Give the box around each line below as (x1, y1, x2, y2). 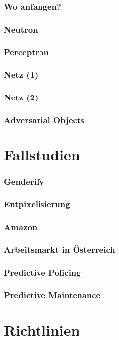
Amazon (4, 221, 38, 233)
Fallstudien (4, 145, 80, 165)
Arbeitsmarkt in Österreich (4, 243, 115, 255)
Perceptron (4, 46, 49, 58)
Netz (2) (4, 91, 39, 103)
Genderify (4, 175, 44, 188)
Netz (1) (4, 68, 39, 81)
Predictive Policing (4, 266, 81, 278)
